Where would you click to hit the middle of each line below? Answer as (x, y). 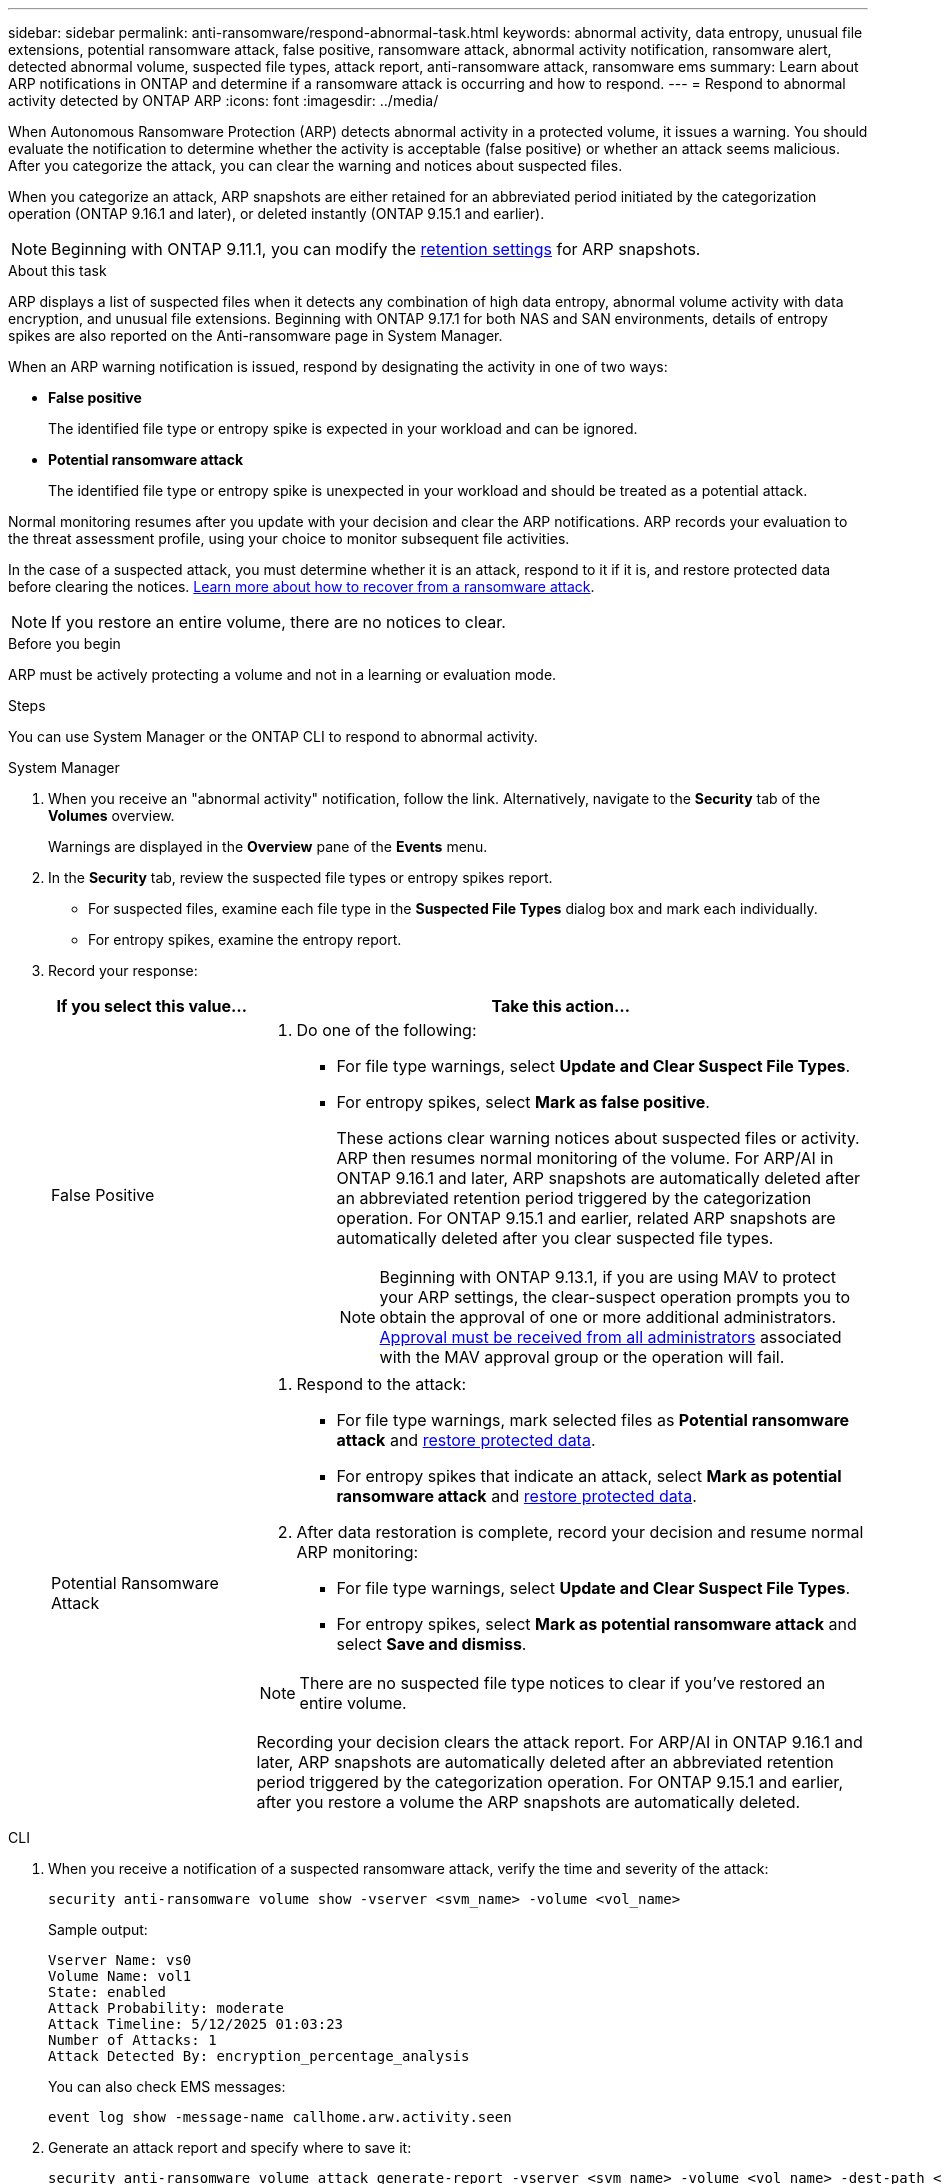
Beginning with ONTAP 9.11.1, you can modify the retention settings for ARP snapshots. (376, 249)
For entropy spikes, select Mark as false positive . (523, 1102)
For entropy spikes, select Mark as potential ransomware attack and (596, 1624)
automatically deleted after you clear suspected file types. (555, 1238)
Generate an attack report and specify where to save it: (230, 2147)
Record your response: (123, 970)
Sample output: (98, 1929)
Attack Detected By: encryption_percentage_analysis (259, 2056)
